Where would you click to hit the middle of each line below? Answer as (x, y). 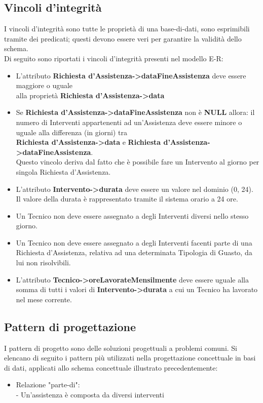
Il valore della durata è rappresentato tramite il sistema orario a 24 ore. (127, 199)
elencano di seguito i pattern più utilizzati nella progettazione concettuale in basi (130, 358)
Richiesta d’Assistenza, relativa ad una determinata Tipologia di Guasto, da (134, 252)
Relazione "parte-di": (48, 385)
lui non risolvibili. (43, 263)
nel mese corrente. (44, 299)
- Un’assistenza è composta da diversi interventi (90, 395)
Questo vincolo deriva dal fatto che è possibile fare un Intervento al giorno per (138, 162)
